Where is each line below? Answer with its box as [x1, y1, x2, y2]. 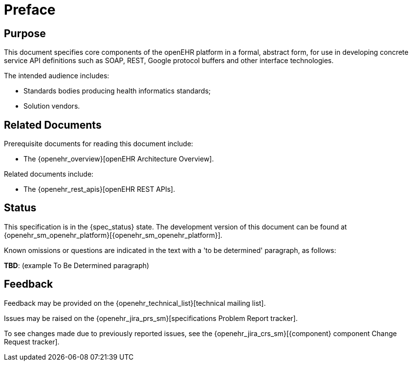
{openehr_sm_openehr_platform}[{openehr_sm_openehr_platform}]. [4, 230, 222, 239]
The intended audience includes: [4, 71, 109, 80]
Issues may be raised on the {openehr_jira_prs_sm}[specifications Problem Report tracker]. [4, 314, 298, 322]
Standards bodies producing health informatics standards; [23, 87, 211, 95]
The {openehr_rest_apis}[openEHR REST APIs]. [23, 185, 175, 194]
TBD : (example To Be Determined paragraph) [4, 261, 150, 270]
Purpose [4, 27, 46, 40]
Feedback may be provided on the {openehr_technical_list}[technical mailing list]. [4, 298, 266, 307]
